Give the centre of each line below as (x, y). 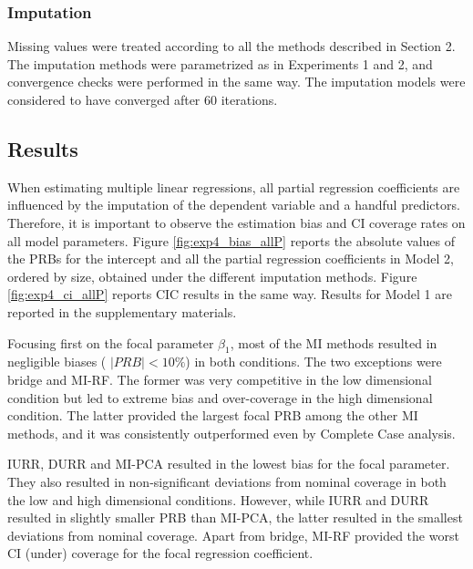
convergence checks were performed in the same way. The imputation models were (236, 82)
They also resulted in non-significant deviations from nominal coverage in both (227, 481)
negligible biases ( (57, 362)
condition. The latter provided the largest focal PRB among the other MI (213, 415)
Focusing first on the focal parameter (111, 342)
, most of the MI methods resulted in (334, 342)
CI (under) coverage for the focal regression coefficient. (160, 553)
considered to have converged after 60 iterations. (143, 99)
